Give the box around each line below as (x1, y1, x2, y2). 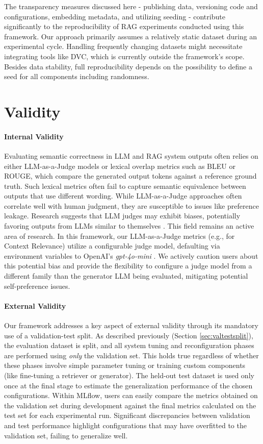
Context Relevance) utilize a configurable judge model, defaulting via (4, 240, 220, 251)
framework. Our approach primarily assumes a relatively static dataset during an (4, 31, 257, 41)
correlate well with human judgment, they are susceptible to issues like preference (4, 200, 259, 211)
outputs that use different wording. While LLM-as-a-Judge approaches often (4, 190, 242, 201)
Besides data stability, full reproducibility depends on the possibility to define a (4, 61, 252, 71)
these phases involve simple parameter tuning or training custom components (4, 360, 246, 371)
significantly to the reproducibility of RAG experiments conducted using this (4, 21, 244, 32)
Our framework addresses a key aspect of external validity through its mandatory (4, 320, 258, 331)
